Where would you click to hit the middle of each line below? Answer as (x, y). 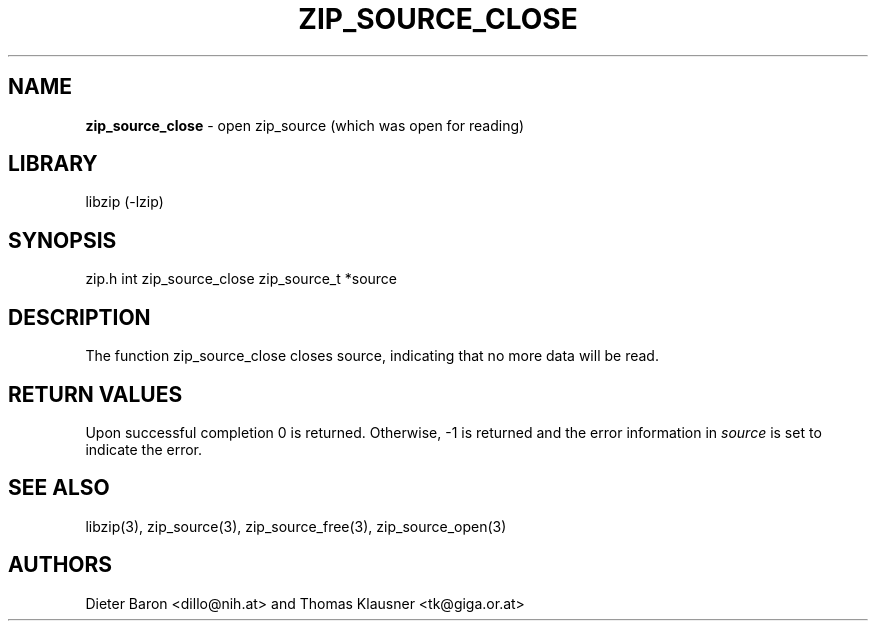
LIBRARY (53, 164)
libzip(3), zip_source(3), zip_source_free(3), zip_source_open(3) (296, 526)
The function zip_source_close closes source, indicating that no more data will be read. (372, 356)
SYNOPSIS (62, 240)
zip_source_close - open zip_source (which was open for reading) (305, 125)
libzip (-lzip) (124, 202)
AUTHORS (60, 565)
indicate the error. (144, 449)
